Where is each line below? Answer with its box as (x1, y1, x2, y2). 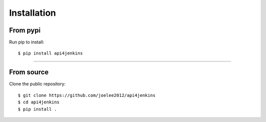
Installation (9, 7, 56, 18)
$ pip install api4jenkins (18, 51, 83, 56)
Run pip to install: (9, 39, 44, 45)
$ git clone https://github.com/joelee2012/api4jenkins (18, 92, 156, 98)
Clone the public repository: (9, 81, 66, 87)
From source (9, 68, 49, 76)
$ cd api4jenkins (18, 99, 60, 105)
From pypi (9, 26, 41, 34)
